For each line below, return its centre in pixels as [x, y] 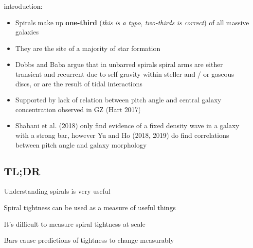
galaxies [27, 32]
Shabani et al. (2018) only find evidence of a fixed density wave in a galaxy [127, 125]
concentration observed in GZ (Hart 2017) [78, 109]
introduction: [23, 6]
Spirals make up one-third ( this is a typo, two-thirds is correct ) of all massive [132, 22]
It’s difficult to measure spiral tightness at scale [75, 223]
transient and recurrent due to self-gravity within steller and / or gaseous [125, 74]
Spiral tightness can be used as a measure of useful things [90, 207]
